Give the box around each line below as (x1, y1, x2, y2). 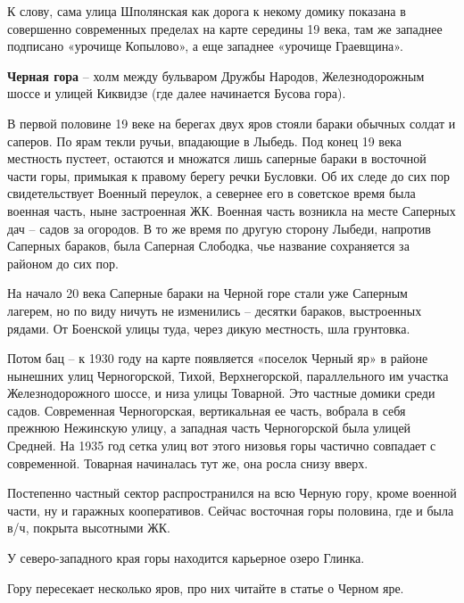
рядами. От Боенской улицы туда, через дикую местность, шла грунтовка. (7, 318, 410, 337)
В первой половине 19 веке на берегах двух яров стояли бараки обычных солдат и (7, 113, 456, 132)
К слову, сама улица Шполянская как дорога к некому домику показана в (7, 2, 406, 20)
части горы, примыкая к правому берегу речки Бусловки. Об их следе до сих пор (7, 166, 451, 185)
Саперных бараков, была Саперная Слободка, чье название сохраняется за (7, 236, 410, 255)
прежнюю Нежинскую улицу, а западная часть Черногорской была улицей (7, 418, 411, 437)
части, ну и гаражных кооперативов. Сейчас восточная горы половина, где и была (7, 500, 454, 519)
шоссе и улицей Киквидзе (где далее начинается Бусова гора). (7, 84, 346, 103)
